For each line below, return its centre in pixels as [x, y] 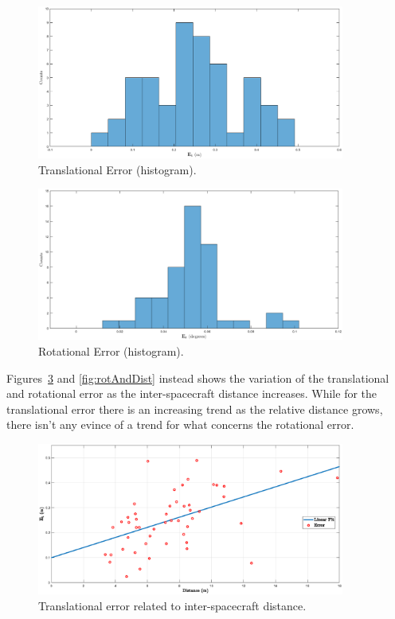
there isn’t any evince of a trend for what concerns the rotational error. [180, 424]
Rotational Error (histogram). [111, 350]
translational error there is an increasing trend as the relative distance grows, [195, 409]
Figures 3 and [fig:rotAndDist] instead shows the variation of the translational [198, 378]
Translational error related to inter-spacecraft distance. [172, 605]
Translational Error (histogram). [117, 169]
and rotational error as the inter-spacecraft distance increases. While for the [192, 393]
